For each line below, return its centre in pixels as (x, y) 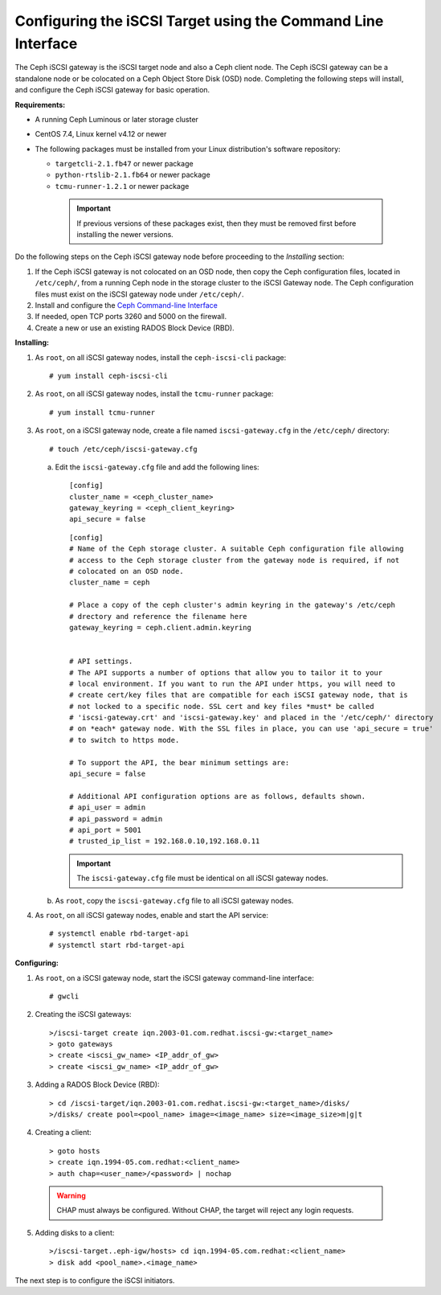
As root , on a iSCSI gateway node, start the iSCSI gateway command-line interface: (175, 977)
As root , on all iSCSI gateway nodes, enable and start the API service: (152, 915)
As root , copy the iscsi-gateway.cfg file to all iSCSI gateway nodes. (174, 900)
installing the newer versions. (125, 235)
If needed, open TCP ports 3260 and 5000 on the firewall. (131, 317)
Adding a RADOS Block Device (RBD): (97, 1084)
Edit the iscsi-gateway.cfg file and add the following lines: (157, 467)
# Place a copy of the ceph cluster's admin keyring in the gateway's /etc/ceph (233, 605)
